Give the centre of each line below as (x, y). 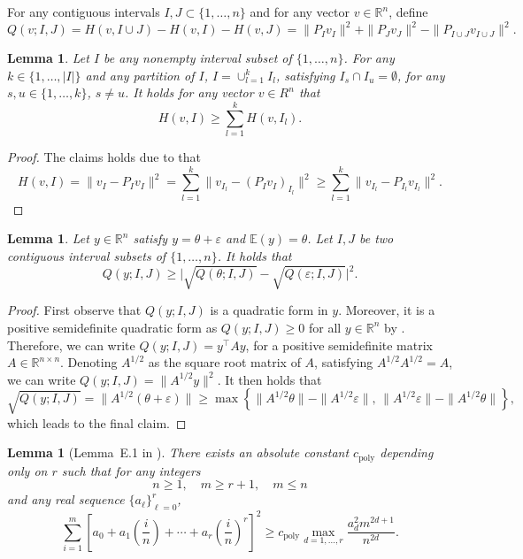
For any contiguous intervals (84, 11)
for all (325, 327)
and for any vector (300, 11)
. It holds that (254, 255)
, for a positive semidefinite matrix (339, 345)
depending (407, 452)
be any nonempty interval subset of (198, 58)
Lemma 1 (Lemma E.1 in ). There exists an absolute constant (178, 452)
